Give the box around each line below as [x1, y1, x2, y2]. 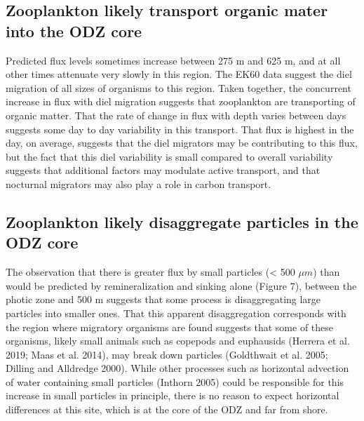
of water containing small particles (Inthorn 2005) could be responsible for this [6, 374, 344, 389]
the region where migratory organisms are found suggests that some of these [6, 319, 334, 334]
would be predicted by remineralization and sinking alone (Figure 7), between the [6, 278, 357, 293]
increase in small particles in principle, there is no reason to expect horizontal [6, 388, 339, 403]
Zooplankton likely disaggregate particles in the [6, 210, 358, 232]
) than [313, 265, 340, 279]
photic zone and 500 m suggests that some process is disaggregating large [6, 292, 321, 307]
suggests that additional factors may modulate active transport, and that [6, 163, 321, 178]
